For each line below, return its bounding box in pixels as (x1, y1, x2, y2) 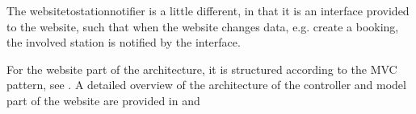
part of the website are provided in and (6, 92, 200, 108)
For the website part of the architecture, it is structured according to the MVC (6, 60, 397, 77)
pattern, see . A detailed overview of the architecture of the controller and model (6, 76, 406, 93)
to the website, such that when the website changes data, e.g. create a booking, (6, 18, 399, 35)
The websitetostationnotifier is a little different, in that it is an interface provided (6, 2, 410, 18)
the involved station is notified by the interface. (6, 34, 241, 51)
